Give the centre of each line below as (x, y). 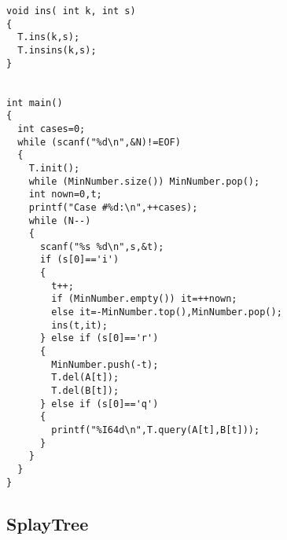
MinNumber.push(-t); (105, 364)
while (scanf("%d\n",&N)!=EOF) (99, 142)
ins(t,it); (79, 325)
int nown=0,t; (65, 195)
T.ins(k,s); (49, 37)
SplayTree (48, 523)
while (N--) (60, 220)
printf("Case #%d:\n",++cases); (113, 207)
